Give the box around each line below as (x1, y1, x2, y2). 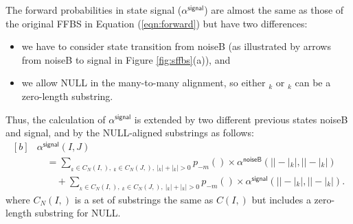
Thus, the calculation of (5, 112, 106, 126)
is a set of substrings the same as (74, 192, 214, 206)
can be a (295, 75, 331, 90)
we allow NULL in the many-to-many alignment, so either (21, 75, 266, 90)
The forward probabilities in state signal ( (5, 3, 182, 16)
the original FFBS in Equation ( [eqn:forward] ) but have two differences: (5, 16, 308, 30)
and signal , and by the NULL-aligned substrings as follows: (5, 125, 254, 140)
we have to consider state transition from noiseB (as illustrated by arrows (21, 39, 331, 53)
